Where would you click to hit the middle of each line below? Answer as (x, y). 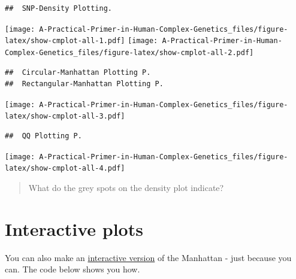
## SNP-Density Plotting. (58, 8)
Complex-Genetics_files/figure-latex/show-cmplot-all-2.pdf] (129, 52)
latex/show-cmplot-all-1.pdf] (65, 41)
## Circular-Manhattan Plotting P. (78, 72)
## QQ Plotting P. (43, 136)
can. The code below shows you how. (73, 269)
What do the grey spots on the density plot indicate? (126, 187)
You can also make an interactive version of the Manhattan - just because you (148, 257)
